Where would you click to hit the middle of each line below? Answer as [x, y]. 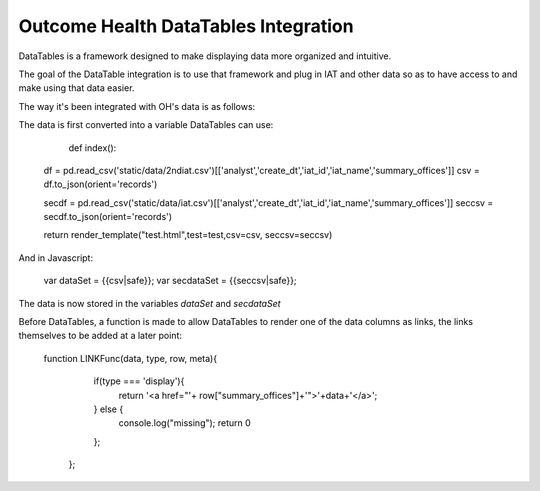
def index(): [92, 147]
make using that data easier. [76, 88]
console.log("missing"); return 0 [185, 423]
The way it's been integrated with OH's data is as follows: [137, 106]
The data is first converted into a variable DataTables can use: [146, 125]
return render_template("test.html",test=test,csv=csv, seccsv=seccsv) [188, 235]
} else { [108, 409]
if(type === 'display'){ [139, 381]
